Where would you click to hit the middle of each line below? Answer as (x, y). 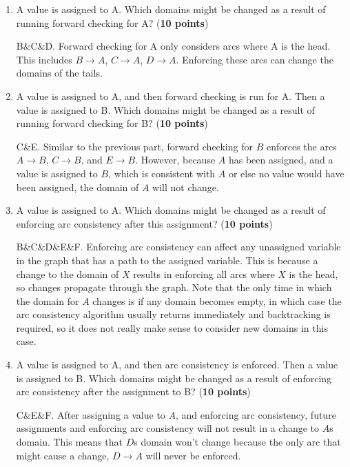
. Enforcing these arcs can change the (255, 59)
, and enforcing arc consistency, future (256, 414)
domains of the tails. (59, 73)
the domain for (48, 300)
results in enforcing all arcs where (204, 274)
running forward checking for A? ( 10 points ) (112, 22)
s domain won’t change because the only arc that (237, 442)
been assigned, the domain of (78, 187)
